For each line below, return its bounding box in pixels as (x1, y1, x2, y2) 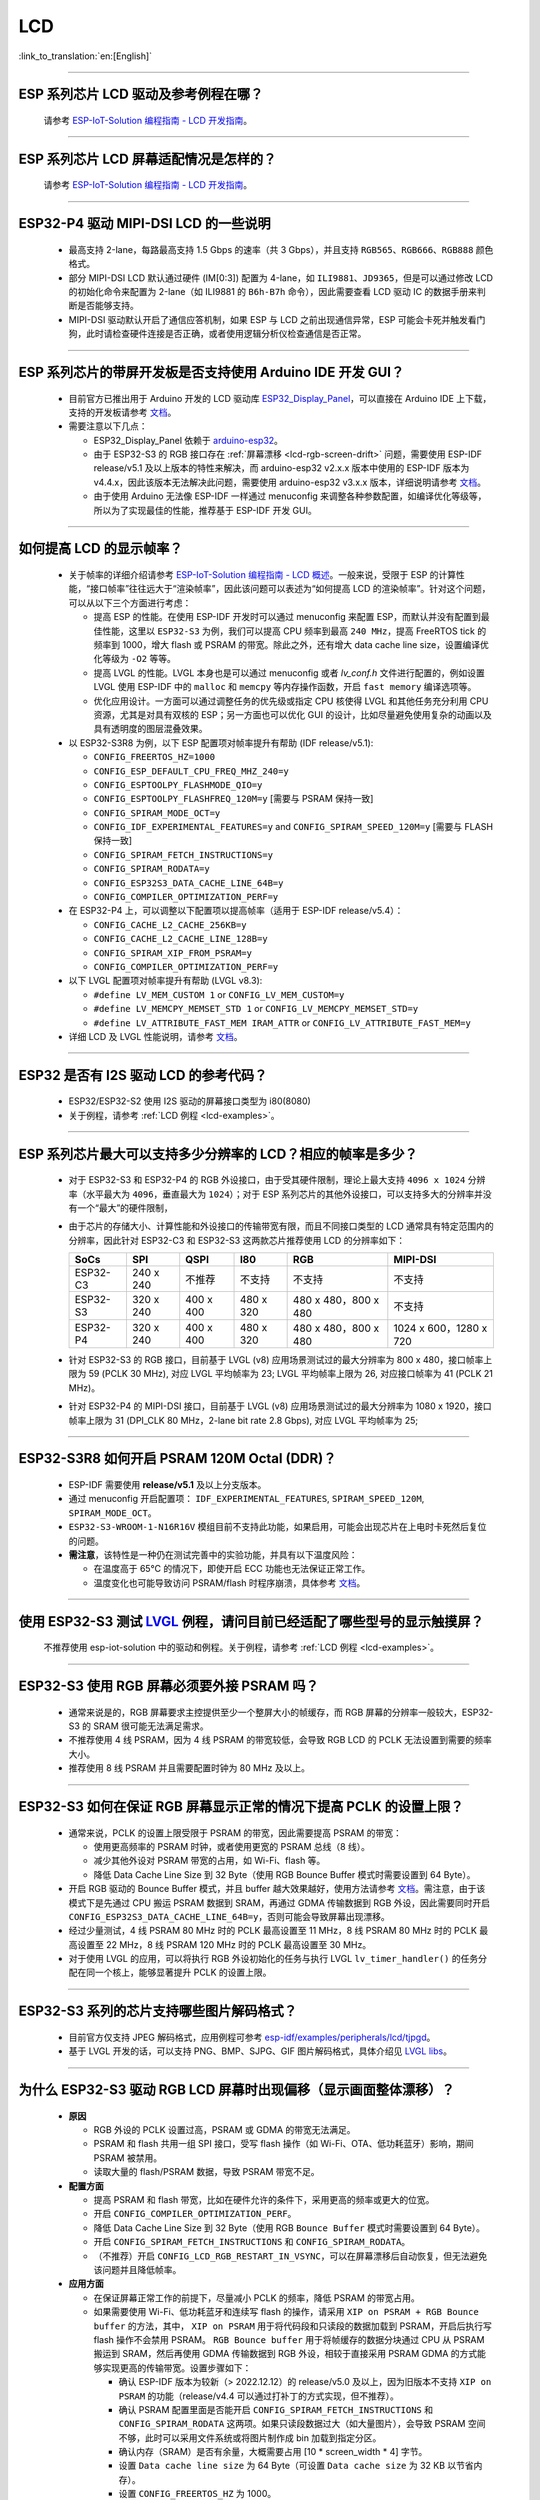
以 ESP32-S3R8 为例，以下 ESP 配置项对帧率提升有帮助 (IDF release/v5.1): (68, 736, 374, 749)
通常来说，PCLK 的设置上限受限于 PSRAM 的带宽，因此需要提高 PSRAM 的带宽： (68, 1826, 402, 1839)
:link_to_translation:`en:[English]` (18, 50, 153, 62)
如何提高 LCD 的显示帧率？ (18, 540, 183, 557)
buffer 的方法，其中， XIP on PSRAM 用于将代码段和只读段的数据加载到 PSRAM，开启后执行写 (93, 2320, 492, 2332)
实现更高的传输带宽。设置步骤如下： (101, 2361, 252, 2374)
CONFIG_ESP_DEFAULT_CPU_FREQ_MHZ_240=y (93, 765, 289, 777)
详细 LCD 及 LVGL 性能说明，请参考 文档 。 (68, 1030, 244, 1042)
